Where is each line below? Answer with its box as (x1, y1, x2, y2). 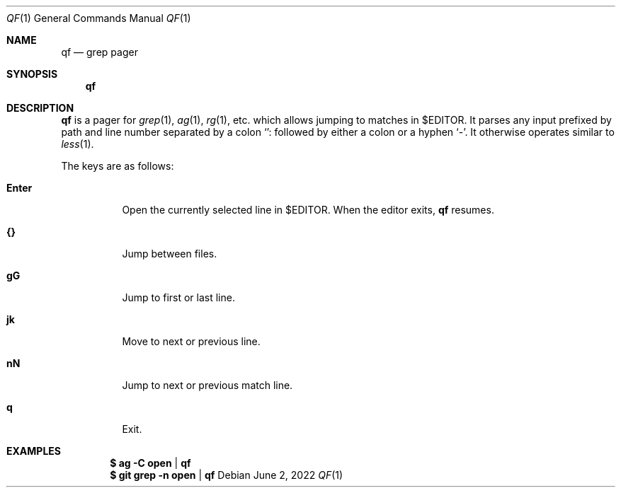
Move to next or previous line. (122, 335, 261, 347)
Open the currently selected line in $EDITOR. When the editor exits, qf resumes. (122, 204, 494, 216)
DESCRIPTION (6, 102, 74, 114)
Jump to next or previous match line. (122, 379, 293, 391)
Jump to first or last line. (122, 291, 235, 303)
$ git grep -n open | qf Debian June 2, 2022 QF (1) (110, 469, 343, 481)
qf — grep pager (61, 46, 138, 58)
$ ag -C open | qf (110, 457, 191, 469)
